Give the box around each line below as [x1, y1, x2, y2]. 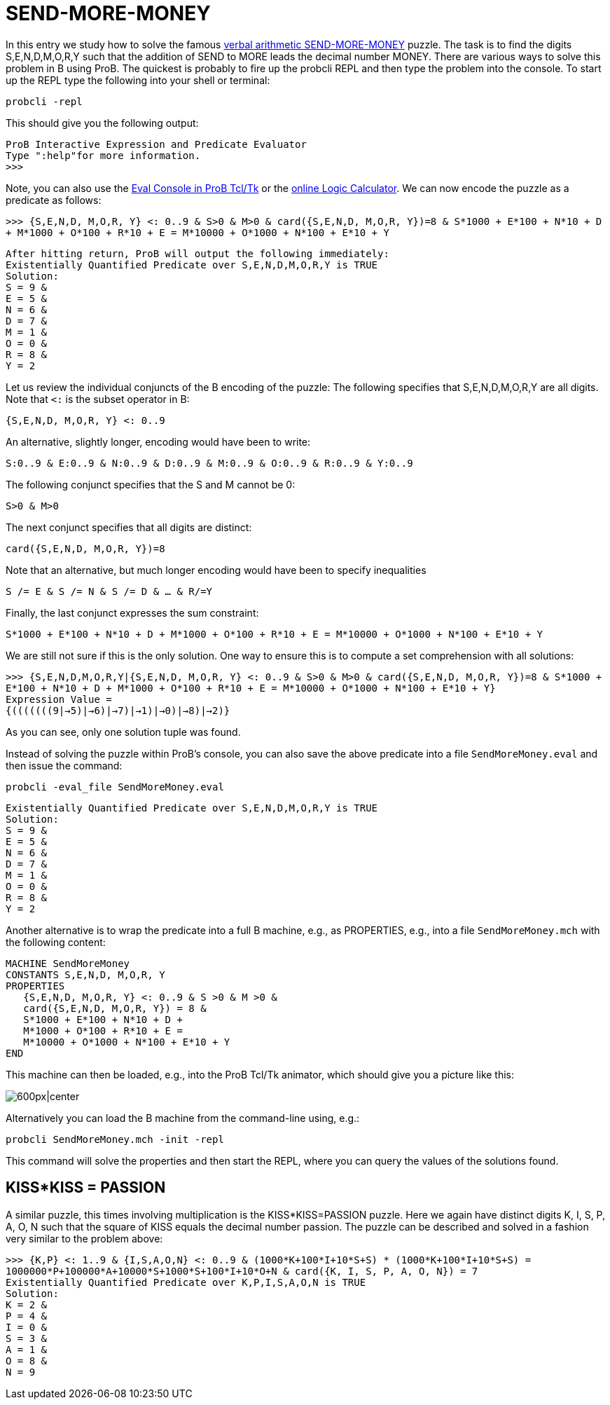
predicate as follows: [6, 193, 102, 206]
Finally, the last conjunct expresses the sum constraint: [6, 606, 259, 619]
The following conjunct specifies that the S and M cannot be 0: [6, 478, 296, 491]
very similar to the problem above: [6, 1232, 163, 1245]
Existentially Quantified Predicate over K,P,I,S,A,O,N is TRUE [6, 1276, 366, 1288]
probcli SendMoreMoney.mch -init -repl [6, 1133, 224, 1145]
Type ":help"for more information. [6, 149, 201, 161]
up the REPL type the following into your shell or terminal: [6, 74, 270, 86]
